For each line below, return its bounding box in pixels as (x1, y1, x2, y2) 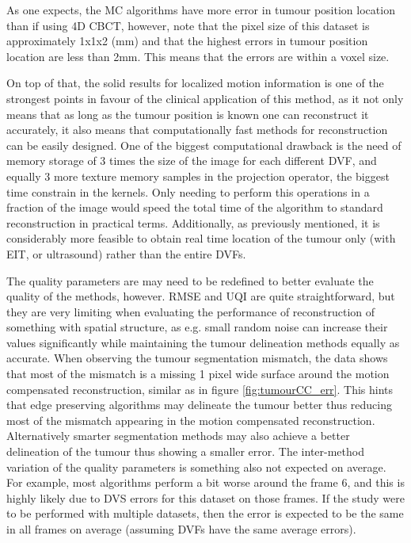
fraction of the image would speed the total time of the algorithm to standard (6, 199, 383, 216)
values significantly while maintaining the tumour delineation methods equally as (6, 334, 400, 350)
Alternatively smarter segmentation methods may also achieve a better (6, 427, 350, 444)
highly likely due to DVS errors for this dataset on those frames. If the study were (6, 489, 405, 506)
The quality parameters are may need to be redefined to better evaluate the (6, 272, 374, 289)
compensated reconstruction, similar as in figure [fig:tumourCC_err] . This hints (6, 380, 394, 397)
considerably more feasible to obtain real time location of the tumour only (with (6, 230, 396, 247)
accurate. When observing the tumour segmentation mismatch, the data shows (6, 350, 388, 366)
